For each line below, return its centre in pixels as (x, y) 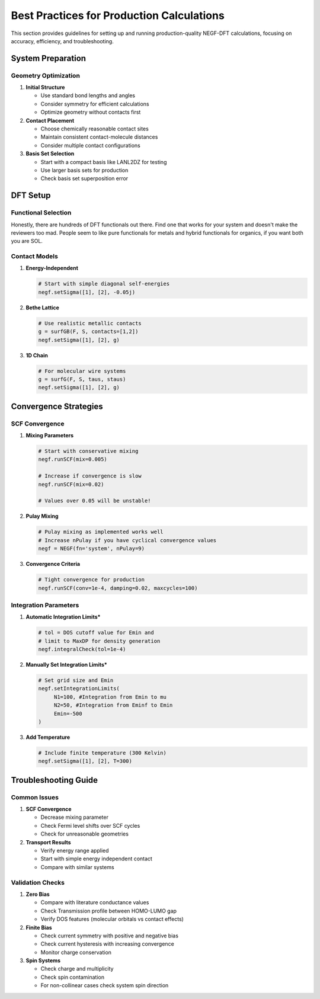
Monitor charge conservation (76, 952)
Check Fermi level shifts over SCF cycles (90, 825)
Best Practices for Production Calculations (118, 15)
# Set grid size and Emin (76, 681)
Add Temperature (48, 737)
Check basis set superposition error (84, 178)
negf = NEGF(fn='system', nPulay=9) (92, 549)
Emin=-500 (68, 713)
